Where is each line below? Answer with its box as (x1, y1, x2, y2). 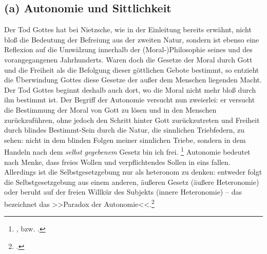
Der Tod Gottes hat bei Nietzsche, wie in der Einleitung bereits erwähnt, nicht (4, 24, 252, 35)
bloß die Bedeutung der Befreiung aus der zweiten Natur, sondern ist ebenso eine (4, 34, 259, 45)
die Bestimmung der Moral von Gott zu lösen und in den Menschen (4, 104, 217, 115)
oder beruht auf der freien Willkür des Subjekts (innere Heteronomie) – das (4, 186, 242, 197)
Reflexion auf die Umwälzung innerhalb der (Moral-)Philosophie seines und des (4, 44, 253, 55)
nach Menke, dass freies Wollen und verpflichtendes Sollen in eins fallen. (4, 156, 231, 167)
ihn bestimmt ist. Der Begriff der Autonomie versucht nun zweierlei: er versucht (4, 94, 255, 105)
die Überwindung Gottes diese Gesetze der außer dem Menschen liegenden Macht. (4, 74, 262, 85)
